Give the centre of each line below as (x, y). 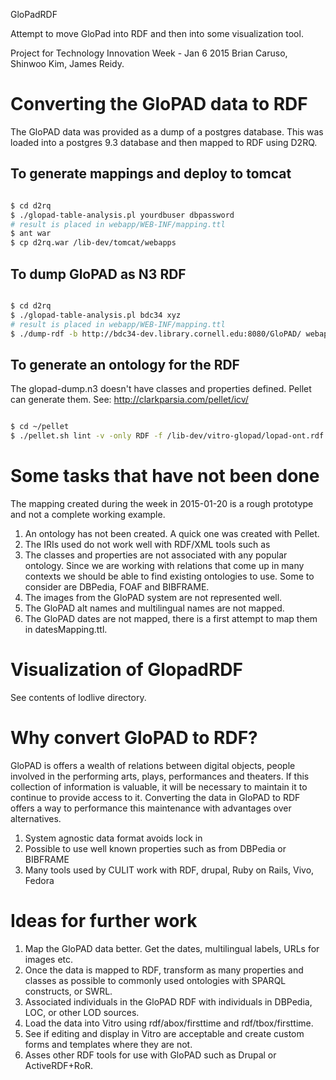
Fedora (39, 880)
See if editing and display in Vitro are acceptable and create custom (164, 1033)
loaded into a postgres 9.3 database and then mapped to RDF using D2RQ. (164, 142)
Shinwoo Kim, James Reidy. (67, 63)
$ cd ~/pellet (40, 427)
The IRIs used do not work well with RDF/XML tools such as (147, 544)
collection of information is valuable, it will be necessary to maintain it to (159, 786)
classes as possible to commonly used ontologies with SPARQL (155, 980)
